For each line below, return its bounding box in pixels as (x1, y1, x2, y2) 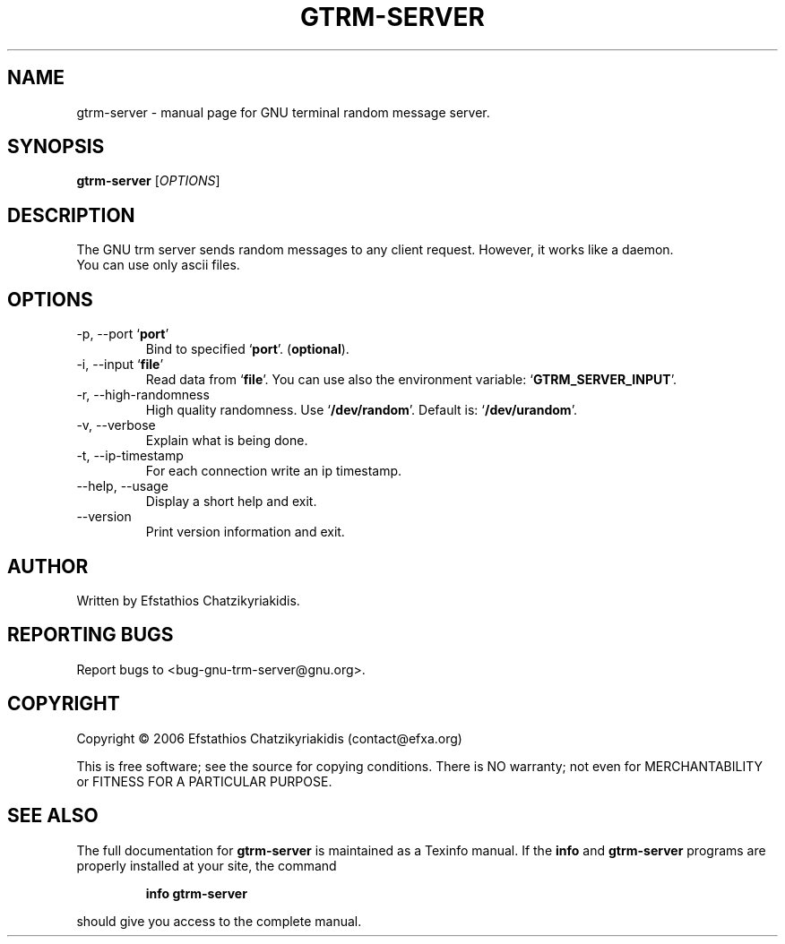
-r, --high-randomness (76, 387, 210, 403)
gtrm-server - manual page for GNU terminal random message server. (76, 104, 490, 120)
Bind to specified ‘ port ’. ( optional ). (145, 341, 349, 357)
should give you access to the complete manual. (76, 913, 362, 929)
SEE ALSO (7, 804, 99, 828)
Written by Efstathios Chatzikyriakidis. (76, 592, 300, 608)
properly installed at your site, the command (76, 857, 337, 873)
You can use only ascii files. (76, 257, 240, 273)
